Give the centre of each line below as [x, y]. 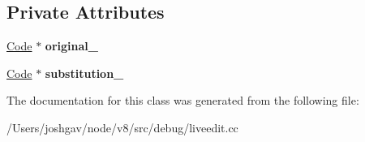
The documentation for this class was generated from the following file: [183, 100]
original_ [71, 46]
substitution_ [84, 73]
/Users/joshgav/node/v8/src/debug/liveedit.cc [122, 127]
